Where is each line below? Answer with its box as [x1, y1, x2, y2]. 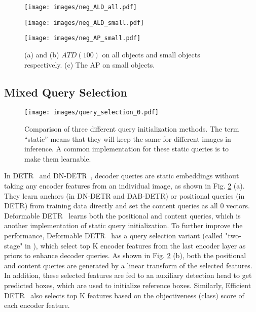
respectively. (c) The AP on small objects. [24, 59, 155, 70]
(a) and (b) [24, 49, 59, 59]
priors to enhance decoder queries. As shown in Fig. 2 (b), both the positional [4, 250, 246, 261]
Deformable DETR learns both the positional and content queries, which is [4, 210, 241, 221]
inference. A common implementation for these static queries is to [24, 143, 229, 154]
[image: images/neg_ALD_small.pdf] [24, 19, 144, 26]
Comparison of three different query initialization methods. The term [24, 123, 239, 134]
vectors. [226, 200, 250, 211]
